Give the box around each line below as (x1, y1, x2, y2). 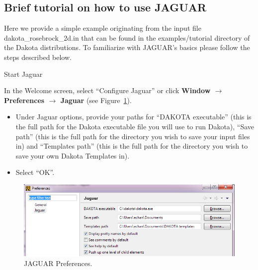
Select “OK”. (15, 167, 55, 177)
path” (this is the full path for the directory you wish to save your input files (15, 131, 250, 141)
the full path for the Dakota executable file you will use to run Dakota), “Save (15, 121, 255, 131)
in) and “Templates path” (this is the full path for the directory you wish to (15, 141, 248, 151)
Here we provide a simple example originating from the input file (4, 23, 201, 33)
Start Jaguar (4, 68, 43, 79)
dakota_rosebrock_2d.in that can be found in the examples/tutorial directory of (4, 32, 250, 43)
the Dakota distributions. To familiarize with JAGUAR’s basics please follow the (4, 42, 250, 53)
